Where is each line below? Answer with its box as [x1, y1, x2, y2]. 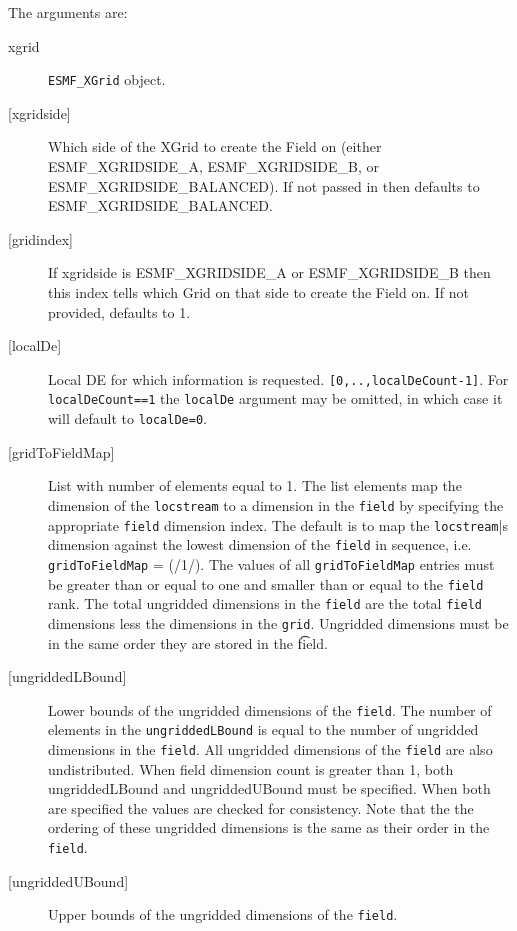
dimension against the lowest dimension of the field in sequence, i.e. [48, 534, 472, 555]
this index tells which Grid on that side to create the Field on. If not [48, 282, 469, 302]
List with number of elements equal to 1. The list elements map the [48, 475, 462, 496]
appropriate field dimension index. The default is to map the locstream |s [48, 514, 508, 535]
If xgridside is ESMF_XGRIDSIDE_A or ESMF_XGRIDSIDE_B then [48, 262, 491, 283]
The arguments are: [8, 2, 128, 22]
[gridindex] [8, 228, 74, 249]
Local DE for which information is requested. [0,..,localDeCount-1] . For [48, 368, 509, 389]
